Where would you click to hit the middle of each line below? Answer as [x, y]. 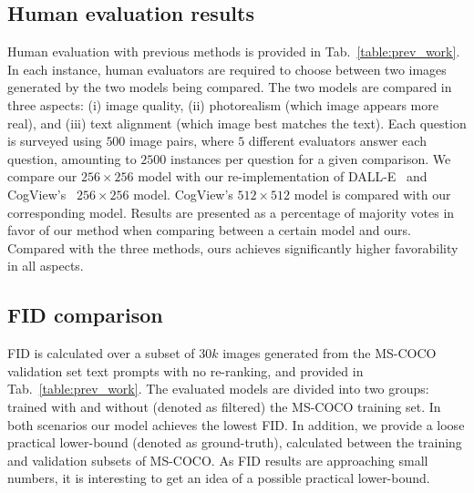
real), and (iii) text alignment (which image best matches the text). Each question [237, 123]
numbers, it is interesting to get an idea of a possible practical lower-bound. [219, 478]
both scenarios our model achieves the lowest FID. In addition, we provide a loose [236, 424]
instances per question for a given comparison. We [310, 158]
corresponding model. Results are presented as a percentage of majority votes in [231, 212]
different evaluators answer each [337, 141]
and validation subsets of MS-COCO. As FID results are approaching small [218, 460]
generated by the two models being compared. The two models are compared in [230, 87]
